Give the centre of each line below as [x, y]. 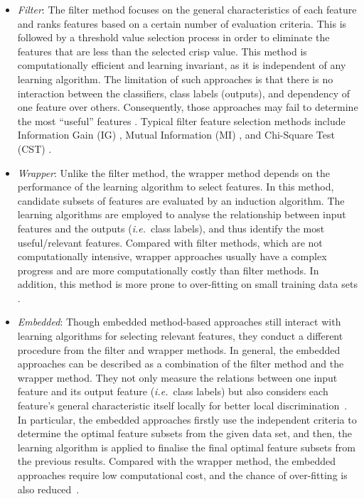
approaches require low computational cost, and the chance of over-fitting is [182, 475]
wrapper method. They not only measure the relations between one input [177, 377]
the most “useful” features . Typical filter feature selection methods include [181, 120]
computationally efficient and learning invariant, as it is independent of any [182, 65]
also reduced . [48, 489]
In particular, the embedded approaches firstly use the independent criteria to [187, 419]
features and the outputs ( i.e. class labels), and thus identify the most [171, 228]
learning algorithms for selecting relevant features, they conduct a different [180, 336]
